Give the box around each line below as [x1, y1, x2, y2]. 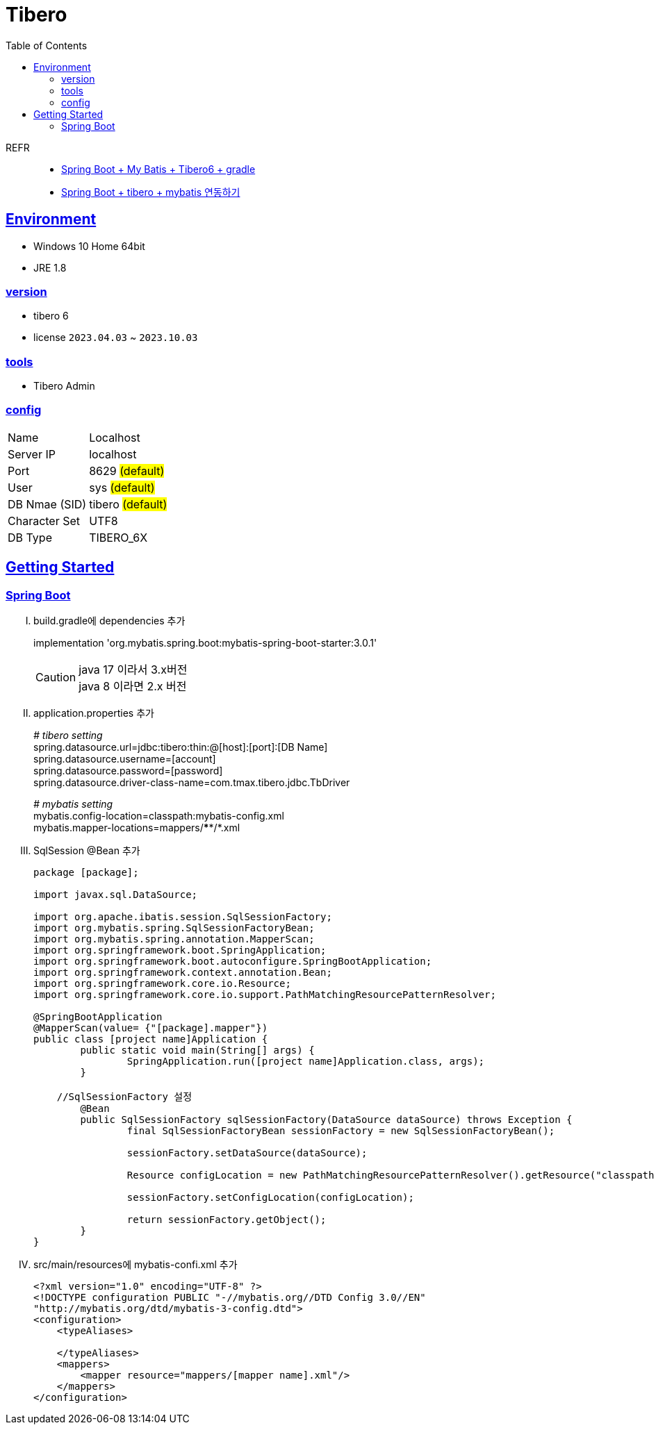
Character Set [8, 513, 81, 528]
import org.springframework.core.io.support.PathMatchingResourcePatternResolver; [33, 989, 496, 1001]
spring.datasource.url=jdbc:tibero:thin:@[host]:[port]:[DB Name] [33, 741, 328, 754]
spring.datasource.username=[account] [33, 753, 216, 765]
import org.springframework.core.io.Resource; [33, 978, 291, 990]
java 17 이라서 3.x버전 [79, 663, 188, 677]
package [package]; [33, 867, 139, 879]
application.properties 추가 [33, 707, 154, 720]
